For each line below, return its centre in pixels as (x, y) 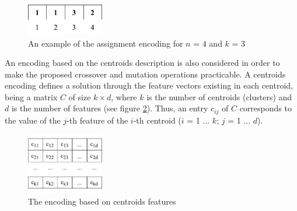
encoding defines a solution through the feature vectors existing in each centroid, (149, 85)
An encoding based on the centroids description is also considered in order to (142, 63)
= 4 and (208, 43)
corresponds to (265, 108)
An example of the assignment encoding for (106, 43)
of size (80, 96)
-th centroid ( (157, 120)
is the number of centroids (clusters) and (219, 96)
